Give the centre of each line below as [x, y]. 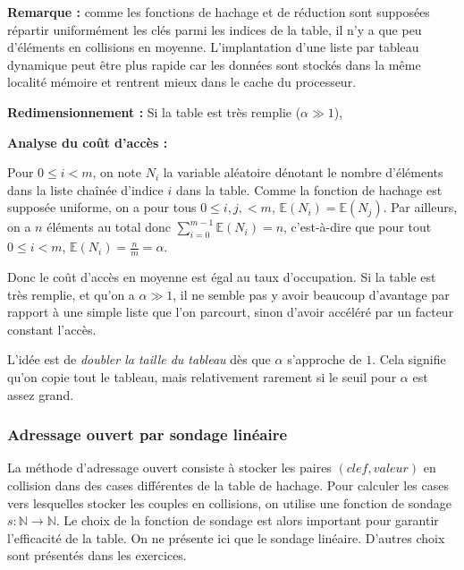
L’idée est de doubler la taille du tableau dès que [139, 359]
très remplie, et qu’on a [71, 294]
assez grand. [41, 394]
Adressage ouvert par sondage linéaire [148, 434]
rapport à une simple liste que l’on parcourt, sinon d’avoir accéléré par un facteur [231, 312]
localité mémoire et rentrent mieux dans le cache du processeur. [182, 82]
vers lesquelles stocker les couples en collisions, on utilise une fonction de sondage [230, 502]
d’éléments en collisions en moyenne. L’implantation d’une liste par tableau [213, 47]
